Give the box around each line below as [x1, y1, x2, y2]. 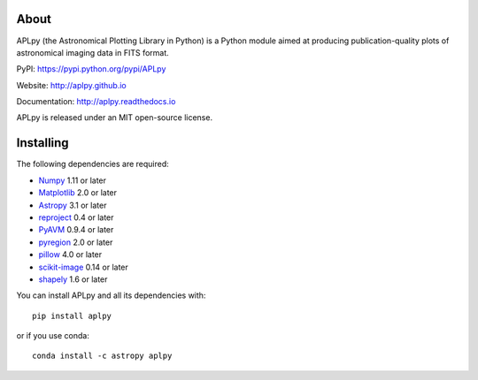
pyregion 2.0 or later [38, 237, 113, 247]
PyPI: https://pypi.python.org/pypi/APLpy [16, 64, 166, 74]
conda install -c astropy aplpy [32, 351, 173, 361]
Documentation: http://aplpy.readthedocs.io [16, 96, 176, 107]
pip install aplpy [32, 310, 112, 321]
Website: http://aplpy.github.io [16, 80, 127, 90]
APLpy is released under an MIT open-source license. [16, 112, 212, 123]
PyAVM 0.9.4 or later [38, 224, 114, 235]
